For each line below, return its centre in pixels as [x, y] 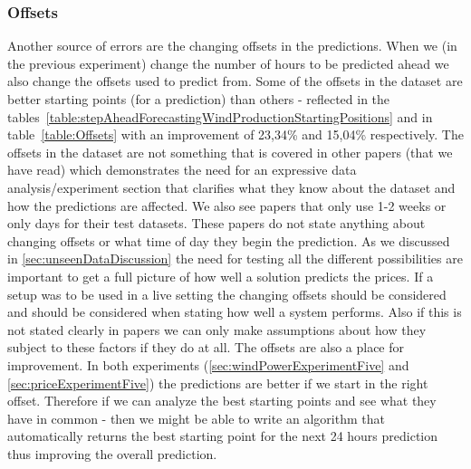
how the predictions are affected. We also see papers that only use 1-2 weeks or [227, 205]
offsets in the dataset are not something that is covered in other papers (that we [230, 152]
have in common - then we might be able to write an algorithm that [196, 418]
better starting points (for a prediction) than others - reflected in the [199, 99]
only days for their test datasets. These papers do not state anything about [216, 223]
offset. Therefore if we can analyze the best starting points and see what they [222, 401]
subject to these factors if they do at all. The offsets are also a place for [206, 347]
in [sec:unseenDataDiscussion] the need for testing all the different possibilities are [235, 258]
